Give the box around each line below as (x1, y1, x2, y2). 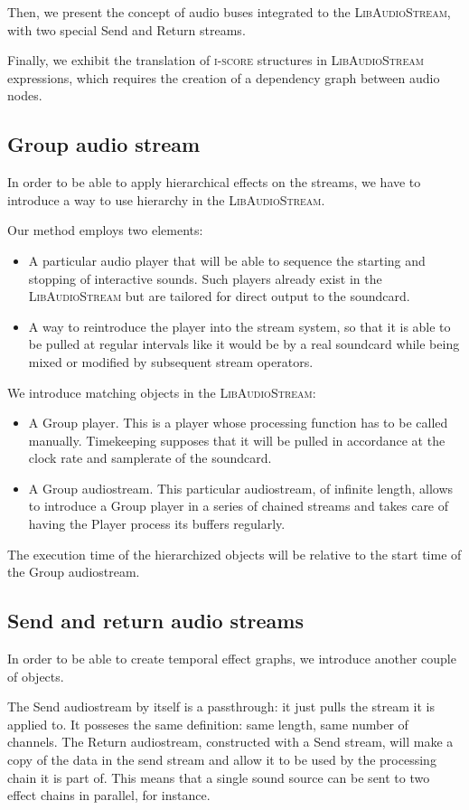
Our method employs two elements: (7, 221, 203, 240)
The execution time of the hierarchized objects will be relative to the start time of (7, 544, 462, 563)
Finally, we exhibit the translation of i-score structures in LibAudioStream (7, 51, 424, 70)
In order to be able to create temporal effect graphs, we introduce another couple (7, 649, 456, 668)
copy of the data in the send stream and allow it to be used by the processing (7, 750, 436, 769)
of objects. (7, 666, 64, 685)
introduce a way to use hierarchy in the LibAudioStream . (7, 190, 325, 209)
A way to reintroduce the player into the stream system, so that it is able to (28, 316, 451, 335)
